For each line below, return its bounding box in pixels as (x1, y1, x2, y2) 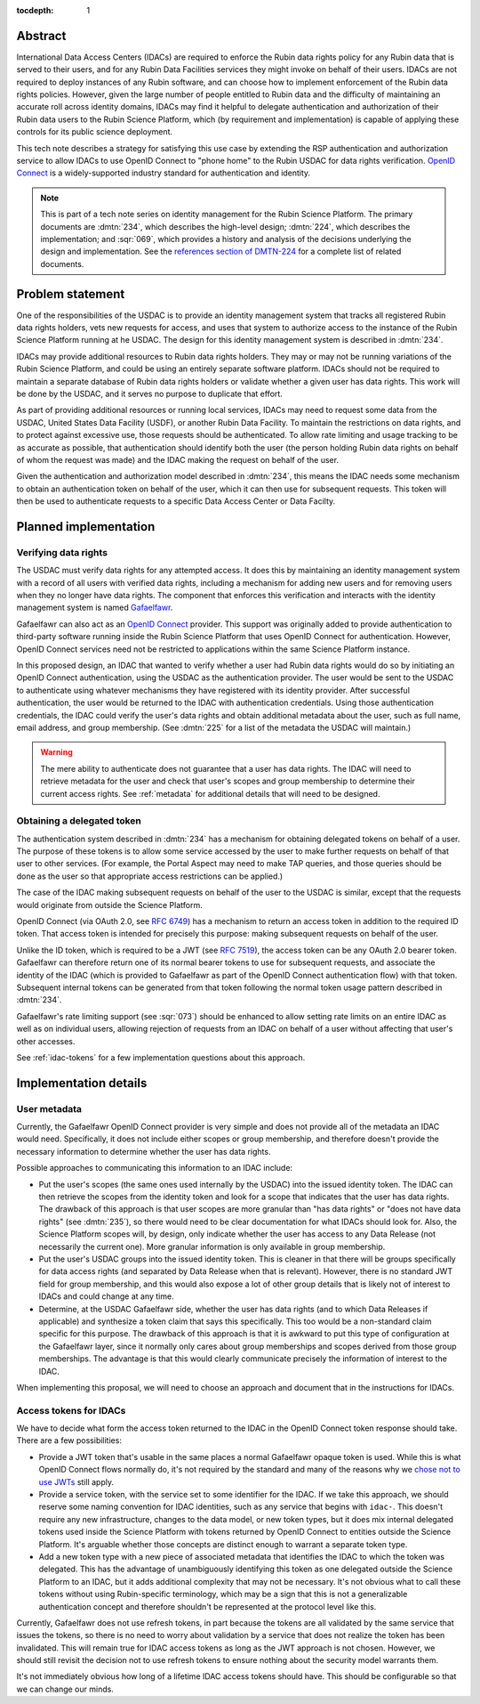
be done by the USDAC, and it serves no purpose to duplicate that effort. (16, 388, 284, 400)
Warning (40, 747, 73, 758)
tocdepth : (16, 5, 54, 15)
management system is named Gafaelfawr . (16, 602, 173, 613)
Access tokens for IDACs (16, 1404, 126, 1416)
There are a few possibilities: (16, 1435, 122, 1446)
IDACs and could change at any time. (38, 1291, 174, 1302)
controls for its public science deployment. (16, 126, 173, 137)
